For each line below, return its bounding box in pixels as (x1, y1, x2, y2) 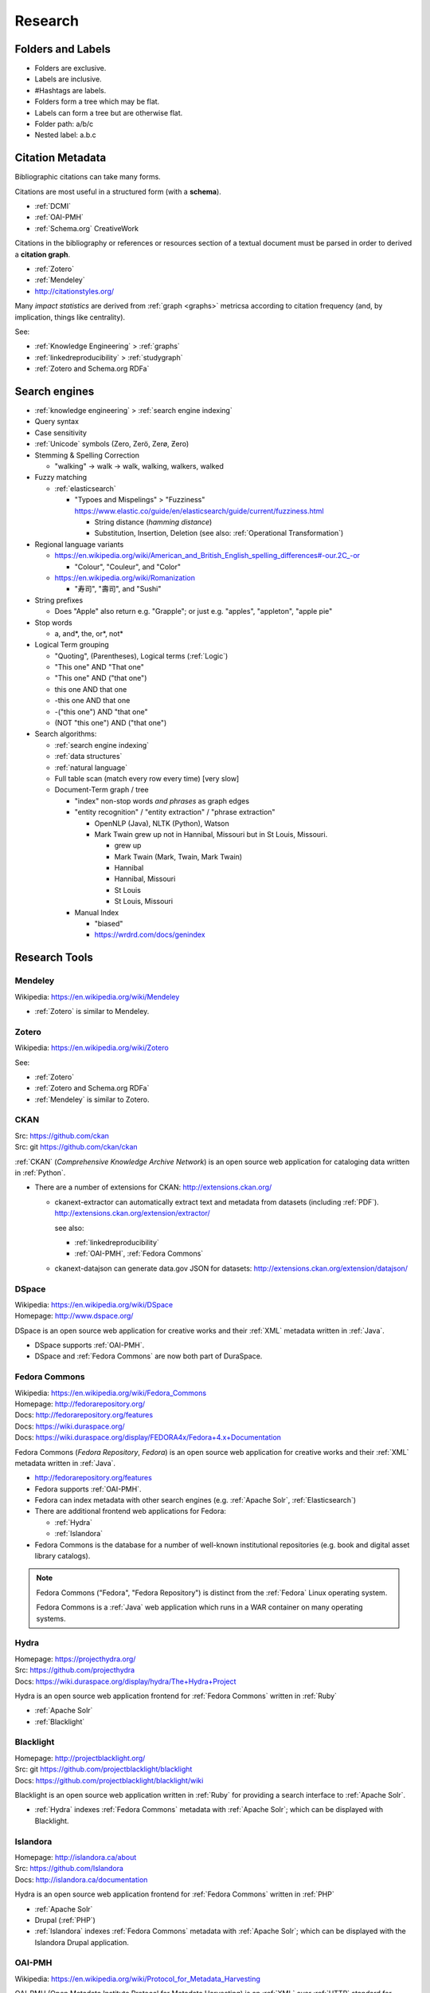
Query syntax (34, 417, 80, 427)
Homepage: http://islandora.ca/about (14, 1852, 137, 1861)
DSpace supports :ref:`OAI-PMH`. (34, 1340, 145, 1350)
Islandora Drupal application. (34, 1937, 129, 1947)
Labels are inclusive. (34, 74, 103, 84)
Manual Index (74, 907, 119, 917)
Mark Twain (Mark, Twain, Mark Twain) (114, 851, 243, 861)
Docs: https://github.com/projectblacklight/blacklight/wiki (14, 1775, 204, 1785)
